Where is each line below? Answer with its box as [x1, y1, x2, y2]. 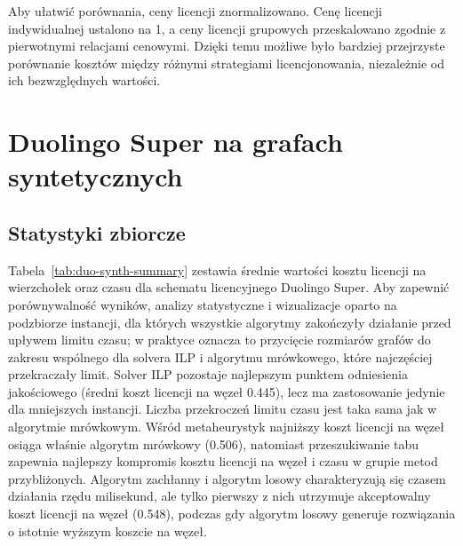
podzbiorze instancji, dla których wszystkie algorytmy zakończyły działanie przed [8, 313, 451, 331]
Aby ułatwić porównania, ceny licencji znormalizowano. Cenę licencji [8, 2, 382, 20]
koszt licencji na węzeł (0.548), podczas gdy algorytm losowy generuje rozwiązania [8, 504, 456, 523]
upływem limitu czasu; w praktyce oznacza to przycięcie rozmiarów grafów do [8, 330, 431, 349]
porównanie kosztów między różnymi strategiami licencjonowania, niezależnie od [8, 53, 445, 72]
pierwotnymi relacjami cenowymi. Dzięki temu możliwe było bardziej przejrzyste [8, 36, 445, 55]
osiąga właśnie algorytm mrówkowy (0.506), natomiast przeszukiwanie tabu [8, 434, 419, 453]
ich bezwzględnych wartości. [8, 71, 161, 90]
